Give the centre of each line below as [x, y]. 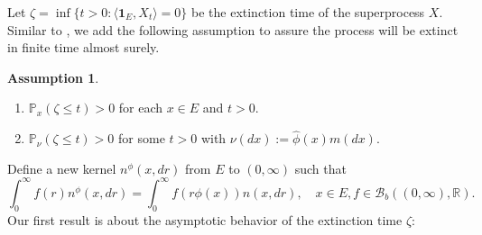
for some [142, 138]
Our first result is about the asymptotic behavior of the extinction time [205, 219]
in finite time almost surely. [83, 47]
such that [320, 168]
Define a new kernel [62, 168]
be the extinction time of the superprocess [308, 12]
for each [141, 108]
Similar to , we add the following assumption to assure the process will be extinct [233, 29]
